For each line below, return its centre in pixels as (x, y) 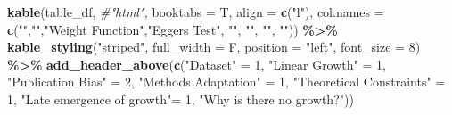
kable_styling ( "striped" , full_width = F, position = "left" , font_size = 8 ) (214, 47)
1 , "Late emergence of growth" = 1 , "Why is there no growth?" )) (181, 99)
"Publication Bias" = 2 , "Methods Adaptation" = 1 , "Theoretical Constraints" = (226, 82)
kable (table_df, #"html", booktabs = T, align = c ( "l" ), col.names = (196, 12)
